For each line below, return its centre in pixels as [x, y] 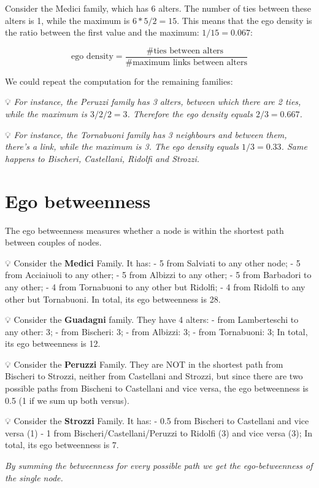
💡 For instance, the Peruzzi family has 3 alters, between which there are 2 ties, [153, 102]
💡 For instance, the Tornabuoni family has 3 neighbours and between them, [146, 134]
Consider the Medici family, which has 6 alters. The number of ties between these [158, 8]
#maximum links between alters [186, 62]
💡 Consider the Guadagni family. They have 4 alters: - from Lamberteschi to [152, 320]
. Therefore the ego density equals [190, 114]
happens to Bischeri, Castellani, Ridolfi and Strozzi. [102, 158]
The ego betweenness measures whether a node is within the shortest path [144, 230]
